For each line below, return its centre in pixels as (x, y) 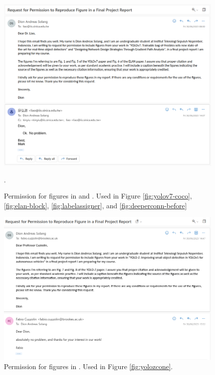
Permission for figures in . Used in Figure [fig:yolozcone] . (88, 366)
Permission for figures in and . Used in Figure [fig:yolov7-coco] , (98, 196)
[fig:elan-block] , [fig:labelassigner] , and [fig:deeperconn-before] (96, 205)
